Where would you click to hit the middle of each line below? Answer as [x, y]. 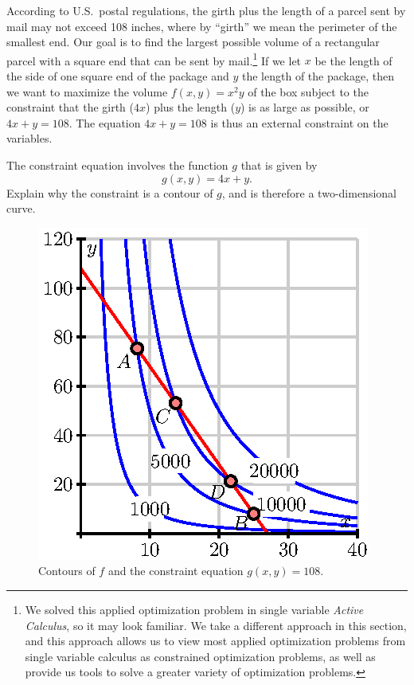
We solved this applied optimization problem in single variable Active [194, 609]
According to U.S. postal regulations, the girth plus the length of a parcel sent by [206, 10]
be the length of [353, 60]
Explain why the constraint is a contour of [110, 192]
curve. [21, 208]
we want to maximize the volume [87, 91]
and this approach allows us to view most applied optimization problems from [215, 641]
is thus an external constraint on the [299, 122]
